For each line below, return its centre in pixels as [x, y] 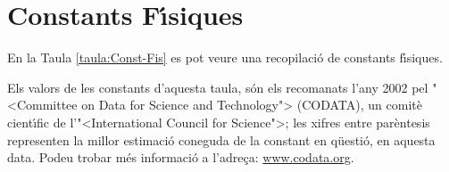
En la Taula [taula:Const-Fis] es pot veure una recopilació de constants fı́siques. [225, 57]
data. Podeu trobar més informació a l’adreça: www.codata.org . [181, 157]
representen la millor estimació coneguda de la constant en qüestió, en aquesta [221, 139]
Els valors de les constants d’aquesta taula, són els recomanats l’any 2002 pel [218, 87]
